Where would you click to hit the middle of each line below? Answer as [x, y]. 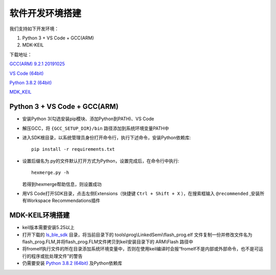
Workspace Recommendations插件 [63, 201]
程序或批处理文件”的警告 [57, 256]
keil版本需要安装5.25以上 [49, 227]
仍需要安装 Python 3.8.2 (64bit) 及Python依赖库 [72, 263]
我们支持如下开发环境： [34, 29]
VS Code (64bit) [27, 73]
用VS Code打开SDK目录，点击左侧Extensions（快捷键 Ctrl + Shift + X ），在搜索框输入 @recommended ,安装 [141, 193]
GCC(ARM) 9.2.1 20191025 [37, 64]
